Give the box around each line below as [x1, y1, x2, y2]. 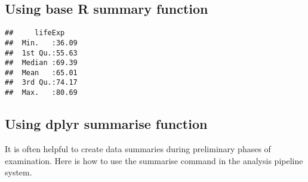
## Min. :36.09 [5, 38, 78, 47]
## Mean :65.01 [5, 68, 78, 77]
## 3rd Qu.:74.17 [5, 78, 78, 87]
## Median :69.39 [5, 58, 78, 67]
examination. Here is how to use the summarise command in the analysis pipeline [5, 154, 303, 166]
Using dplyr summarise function [5, 115, 208, 133]
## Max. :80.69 [5, 88, 78, 97]
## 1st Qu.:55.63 [5, 48, 78, 57]
